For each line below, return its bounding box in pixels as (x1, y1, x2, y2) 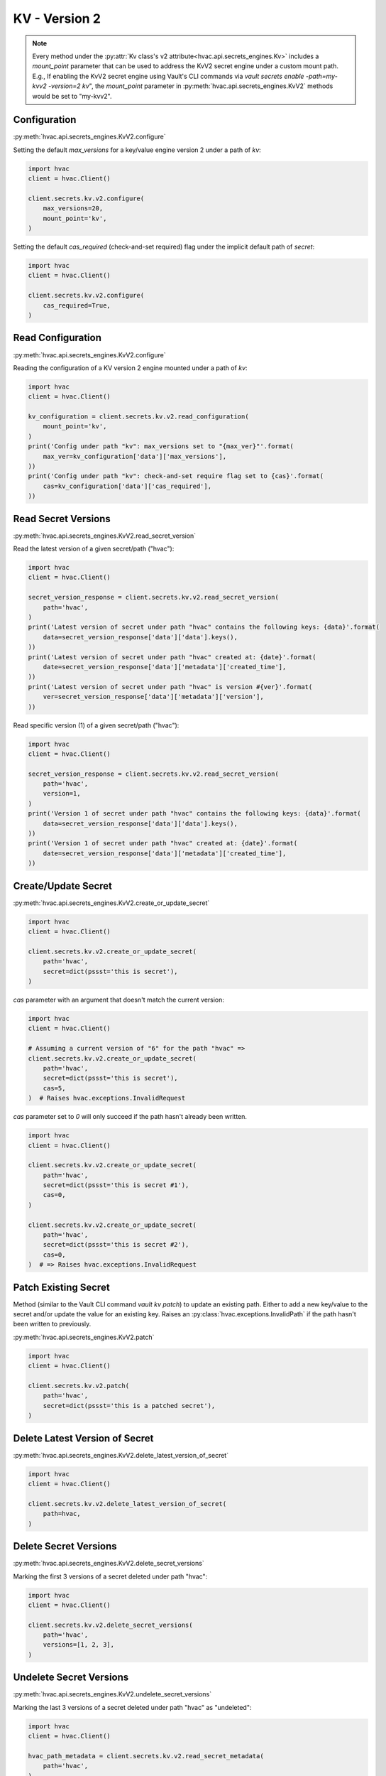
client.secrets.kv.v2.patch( (28, 1382, 130, 1390)
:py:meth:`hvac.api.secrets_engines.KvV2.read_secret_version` (13, 531, 197, 540)
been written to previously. (13, 1320, 92, 1328)
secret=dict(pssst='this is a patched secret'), (43, 1402, 216, 1409)
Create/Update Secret (13, 879, 113, 892)
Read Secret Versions (13, 512, 111, 525)
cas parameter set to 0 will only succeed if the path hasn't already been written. (13, 1112, 248, 1121)
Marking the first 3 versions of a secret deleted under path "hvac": (13, 1572, 208, 1581)
